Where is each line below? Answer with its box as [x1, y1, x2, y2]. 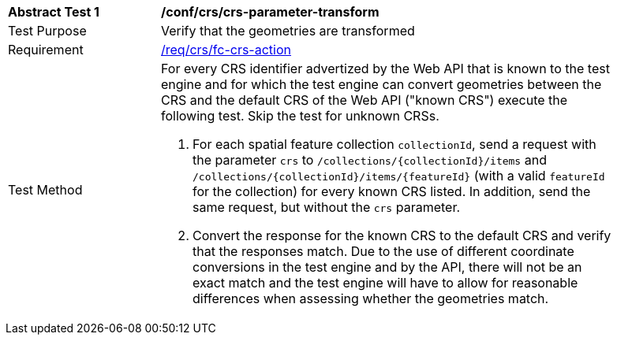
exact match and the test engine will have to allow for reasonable [193, 275, 578, 291]
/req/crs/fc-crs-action [161, 42, 291, 57]
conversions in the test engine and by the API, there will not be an [193, 259, 582, 275]
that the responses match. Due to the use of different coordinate [193, 243, 574, 259]
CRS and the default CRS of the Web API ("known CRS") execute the [161, 92, 568, 108]
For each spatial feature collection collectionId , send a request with [193, 136, 596, 152]
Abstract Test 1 [8, 4, 99, 20]
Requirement [8, 42, 84, 57]
